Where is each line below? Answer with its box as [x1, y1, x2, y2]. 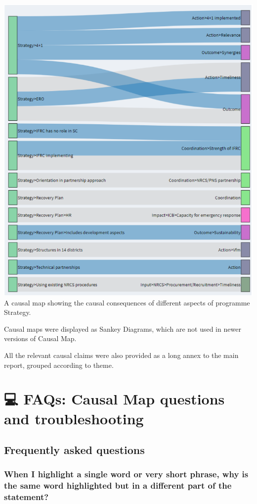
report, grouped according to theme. [4, 359, 114, 370]
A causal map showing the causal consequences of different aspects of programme [4, 297, 250, 307]
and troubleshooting [4, 408, 144, 428]
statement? [4, 491, 49, 503]
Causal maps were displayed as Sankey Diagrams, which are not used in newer [4, 323, 241, 334]
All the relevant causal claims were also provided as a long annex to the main [4, 350, 239, 360]
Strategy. [4, 307, 31, 317]
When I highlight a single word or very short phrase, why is [4, 468, 249, 480]
